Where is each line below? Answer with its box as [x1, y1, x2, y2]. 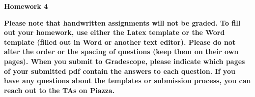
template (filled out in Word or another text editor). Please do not [4, 36, 236, 47]
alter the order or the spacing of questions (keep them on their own [4, 46, 239, 57]
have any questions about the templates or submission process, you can [4, 75, 251, 86]
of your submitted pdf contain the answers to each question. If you [4, 65, 235, 76]
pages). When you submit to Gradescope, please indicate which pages [4, 56, 245, 66]
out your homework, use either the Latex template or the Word [4, 27, 225, 37]
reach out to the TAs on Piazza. [4, 85, 115, 95]
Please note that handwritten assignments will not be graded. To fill [4, 17, 241, 28]
